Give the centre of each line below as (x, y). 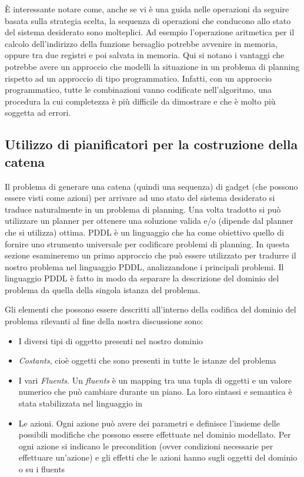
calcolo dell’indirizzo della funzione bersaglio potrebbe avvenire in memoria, (141, 43)
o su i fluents (42, 469)
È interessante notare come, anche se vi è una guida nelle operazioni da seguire (147, 9)
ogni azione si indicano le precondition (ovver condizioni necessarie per (146, 446)
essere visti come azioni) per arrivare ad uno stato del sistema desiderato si (140, 198)
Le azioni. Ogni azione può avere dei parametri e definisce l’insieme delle (149, 423)
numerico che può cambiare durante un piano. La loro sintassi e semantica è (155, 392)
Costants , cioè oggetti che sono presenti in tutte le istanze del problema (147, 360)
